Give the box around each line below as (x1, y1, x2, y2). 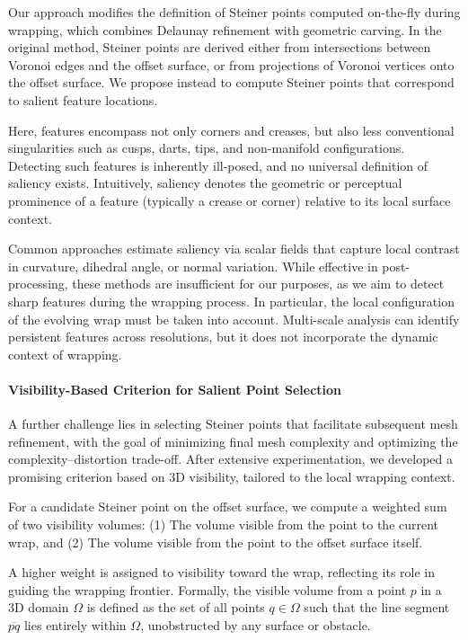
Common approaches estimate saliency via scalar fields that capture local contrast (8, 239, 460, 258)
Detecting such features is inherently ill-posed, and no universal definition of (8, 156, 428, 174)
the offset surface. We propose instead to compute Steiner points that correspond (8, 73, 455, 92)
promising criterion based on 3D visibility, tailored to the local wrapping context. (8, 467, 455, 485)
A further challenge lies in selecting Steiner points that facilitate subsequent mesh (8, 414, 458, 433)
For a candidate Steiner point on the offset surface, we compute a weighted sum (8, 497, 447, 516)
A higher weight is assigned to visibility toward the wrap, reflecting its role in (8, 563, 436, 582)
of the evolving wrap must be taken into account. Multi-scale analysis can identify (8, 309, 460, 328)
